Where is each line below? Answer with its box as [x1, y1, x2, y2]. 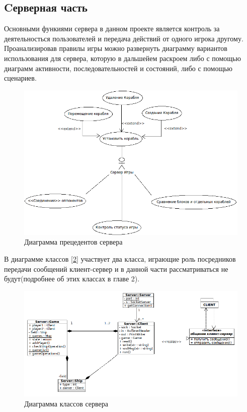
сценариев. [4, 73, 37, 83]
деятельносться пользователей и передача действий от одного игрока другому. [4, 33, 243, 43]
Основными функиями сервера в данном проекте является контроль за [4, 23, 220, 34]
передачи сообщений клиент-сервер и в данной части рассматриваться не [4, 263, 228, 274]
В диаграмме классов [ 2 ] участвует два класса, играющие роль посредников [4, 253, 236, 264]
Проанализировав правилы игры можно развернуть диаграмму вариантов [4, 43, 227, 53]
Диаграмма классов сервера [24, 398, 108, 408]
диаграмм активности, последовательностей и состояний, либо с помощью [4, 63, 233, 73]
